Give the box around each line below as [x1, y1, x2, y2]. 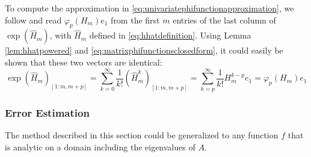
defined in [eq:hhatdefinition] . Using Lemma [89, 29, 251, 42]
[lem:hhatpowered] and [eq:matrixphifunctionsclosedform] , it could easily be [5, 44, 283, 57]
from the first [111, 13, 160, 26]
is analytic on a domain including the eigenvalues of [5, 140, 196, 153]
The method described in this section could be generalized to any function [5, 128, 279, 141]
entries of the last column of [173, 13, 276, 26]
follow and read [5, 13, 62, 26]
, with [49, 29, 72, 42]
